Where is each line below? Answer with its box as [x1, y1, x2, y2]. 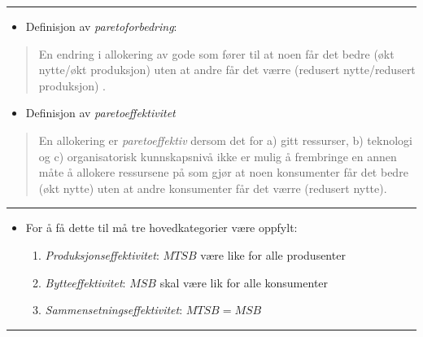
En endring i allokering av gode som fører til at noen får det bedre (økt [38, 45, 395, 62]
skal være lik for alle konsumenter [159, 274, 329, 291]
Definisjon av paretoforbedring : [25, 18, 177, 34]
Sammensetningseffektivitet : [45, 301, 183, 318]
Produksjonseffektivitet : [45, 246, 159, 263]
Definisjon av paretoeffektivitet [25, 104, 176, 121]
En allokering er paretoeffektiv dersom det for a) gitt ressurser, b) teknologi [38, 131, 412, 148]
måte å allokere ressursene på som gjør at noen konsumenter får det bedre [38, 164, 408, 181]
